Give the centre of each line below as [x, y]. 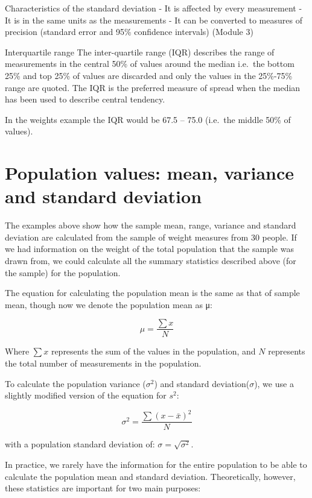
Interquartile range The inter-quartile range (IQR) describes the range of [140, 52]
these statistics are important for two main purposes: [103, 488]
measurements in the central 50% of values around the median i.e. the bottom [150, 64]
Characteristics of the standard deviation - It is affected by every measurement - [154, 8]
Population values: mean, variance [149, 173]
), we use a [274, 383]
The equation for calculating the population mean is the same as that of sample [152, 293]
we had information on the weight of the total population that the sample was [149, 249]
